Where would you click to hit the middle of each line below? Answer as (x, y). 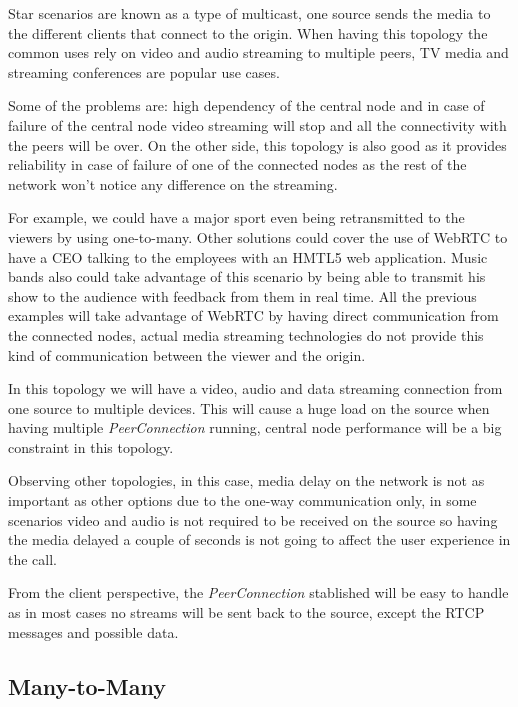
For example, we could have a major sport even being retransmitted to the (236, 217)
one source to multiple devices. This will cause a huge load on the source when (249, 407)
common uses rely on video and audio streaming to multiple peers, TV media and (258, 52)
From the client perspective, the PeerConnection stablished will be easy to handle (258, 592)
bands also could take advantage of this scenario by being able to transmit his (247, 276)
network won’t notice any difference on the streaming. (173, 183)
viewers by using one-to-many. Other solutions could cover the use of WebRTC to (258, 236)
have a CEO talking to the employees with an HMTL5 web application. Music (248, 256)
